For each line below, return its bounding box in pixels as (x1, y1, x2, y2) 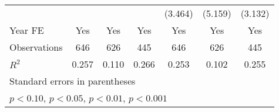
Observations (9, 40, 63, 54)
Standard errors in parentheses (9, 74, 136, 87)
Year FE (9, 23, 44, 37)
